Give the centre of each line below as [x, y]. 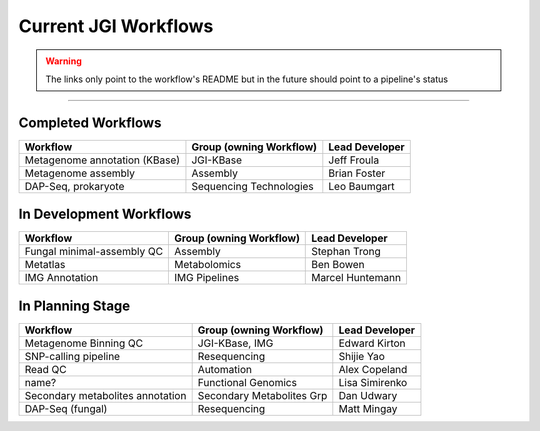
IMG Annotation [61, 278]
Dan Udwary [368, 395]
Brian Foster [357, 173]
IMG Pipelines [207, 278]
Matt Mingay [368, 408]
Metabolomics [208, 265]
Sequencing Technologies [252, 186]
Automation [224, 369]
